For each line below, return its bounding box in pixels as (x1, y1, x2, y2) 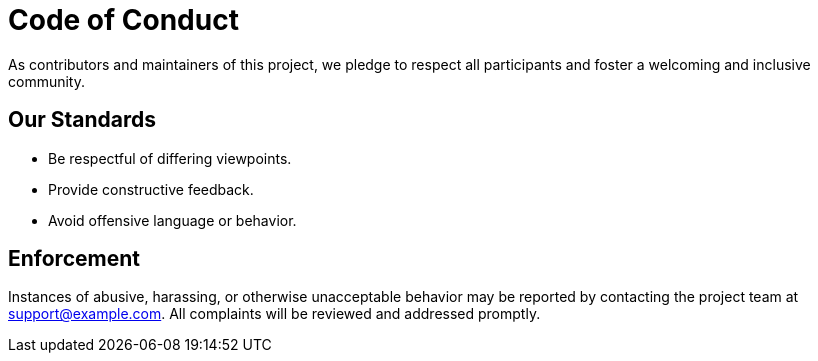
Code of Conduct (8, 3, 239, 37)
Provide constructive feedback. (48, 180, 254, 198)
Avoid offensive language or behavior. (48, 211, 297, 229)
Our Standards (8, 107, 157, 133)
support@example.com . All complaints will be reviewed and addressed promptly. (8, 305, 541, 323)
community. (8, 72, 85, 90)
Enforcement (8, 246, 140, 272)
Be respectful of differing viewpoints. (48, 149, 292, 167)
